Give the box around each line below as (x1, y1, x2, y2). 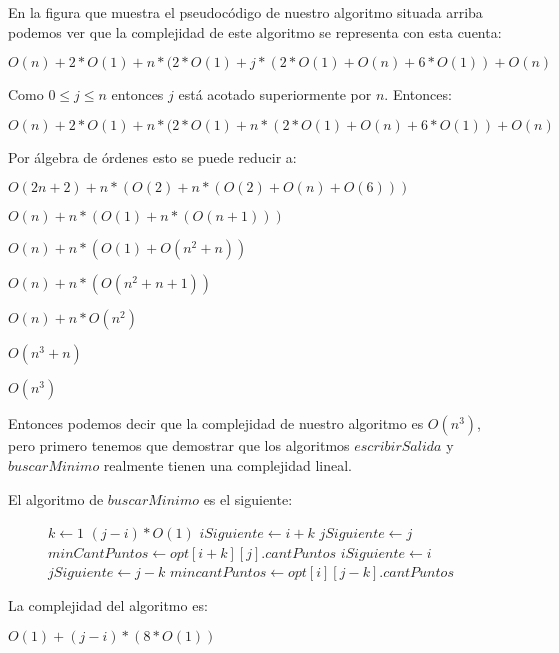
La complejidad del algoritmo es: (8, 594, 208, 615)
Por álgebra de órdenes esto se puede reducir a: (8, 146, 297, 167)
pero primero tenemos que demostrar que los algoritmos (8, 435, 350, 456)
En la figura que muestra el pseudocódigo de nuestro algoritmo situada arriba (8, 2, 483, 22)
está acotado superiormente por (178, 84, 372, 105)
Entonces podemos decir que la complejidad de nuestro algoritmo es (8, 413, 424, 434)
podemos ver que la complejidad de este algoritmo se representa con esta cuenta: (8, 21, 502, 42)
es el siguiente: (203, 488, 293, 509)
